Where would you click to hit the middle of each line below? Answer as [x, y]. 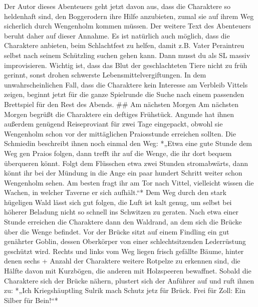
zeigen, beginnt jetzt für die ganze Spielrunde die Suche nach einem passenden [124, 94]
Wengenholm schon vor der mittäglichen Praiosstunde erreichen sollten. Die [120, 133]
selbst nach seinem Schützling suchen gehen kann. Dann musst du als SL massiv [127, 55]
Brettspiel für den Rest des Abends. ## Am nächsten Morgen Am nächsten [121, 104]
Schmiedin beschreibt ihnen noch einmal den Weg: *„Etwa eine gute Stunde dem [128, 143]
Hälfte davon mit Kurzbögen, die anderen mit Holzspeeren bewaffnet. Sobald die [128, 271]
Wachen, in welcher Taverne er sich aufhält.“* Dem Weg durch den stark [115, 192]
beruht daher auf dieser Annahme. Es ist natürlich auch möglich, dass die [117, 35]
